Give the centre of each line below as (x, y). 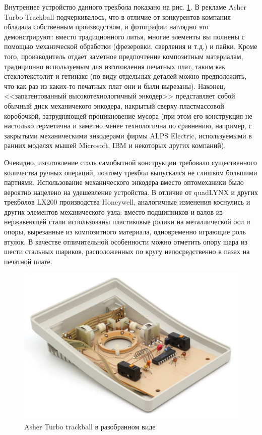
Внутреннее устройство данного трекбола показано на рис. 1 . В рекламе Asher (125, 7)
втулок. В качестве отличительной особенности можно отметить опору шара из (126, 241)
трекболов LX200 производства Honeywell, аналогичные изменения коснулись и (127, 202)
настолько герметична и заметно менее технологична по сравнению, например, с (128, 126)
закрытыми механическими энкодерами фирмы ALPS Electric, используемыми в (128, 135)
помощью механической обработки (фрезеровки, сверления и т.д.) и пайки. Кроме (131, 46)
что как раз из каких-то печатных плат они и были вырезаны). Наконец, (115, 86)
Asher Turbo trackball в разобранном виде (90, 426)
